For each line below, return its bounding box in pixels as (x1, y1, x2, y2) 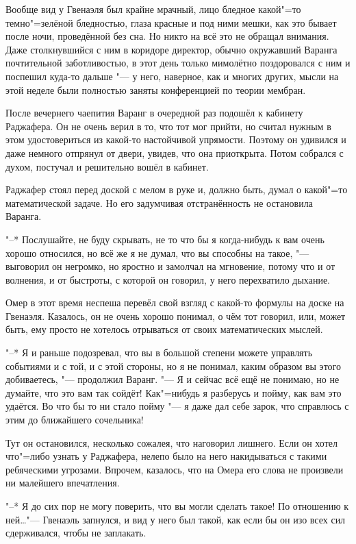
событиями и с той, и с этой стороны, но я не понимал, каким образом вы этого (5, 358, 341, 373)
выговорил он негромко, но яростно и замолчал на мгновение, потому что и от (5, 259, 335, 273)
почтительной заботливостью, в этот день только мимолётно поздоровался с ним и (5, 55, 351, 70)
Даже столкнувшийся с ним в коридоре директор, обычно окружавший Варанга (5, 42, 338, 56)
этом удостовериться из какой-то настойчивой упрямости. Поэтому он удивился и (5, 132, 346, 147)
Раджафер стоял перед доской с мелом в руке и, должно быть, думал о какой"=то (5, 182, 348, 197)
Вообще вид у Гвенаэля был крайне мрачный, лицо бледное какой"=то (5, 2, 301, 16)
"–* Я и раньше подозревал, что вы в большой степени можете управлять (5, 345, 313, 360)
